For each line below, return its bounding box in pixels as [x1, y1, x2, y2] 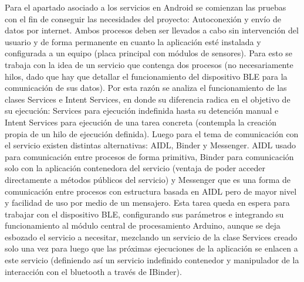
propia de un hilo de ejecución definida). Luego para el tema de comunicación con [5, 127, 299, 140]
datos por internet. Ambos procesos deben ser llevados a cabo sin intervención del [5, 24, 299, 36]
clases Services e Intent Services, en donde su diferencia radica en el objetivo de [5, 93, 291, 105]
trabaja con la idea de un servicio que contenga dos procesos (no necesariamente [5, 58, 293, 70]
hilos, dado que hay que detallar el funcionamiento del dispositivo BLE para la [5, 70, 288, 82]
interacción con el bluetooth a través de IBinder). [5, 265, 182, 277]
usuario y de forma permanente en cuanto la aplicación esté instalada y [5, 35, 261, 47]
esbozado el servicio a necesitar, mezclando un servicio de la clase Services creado [5, 230, 298, 243]
